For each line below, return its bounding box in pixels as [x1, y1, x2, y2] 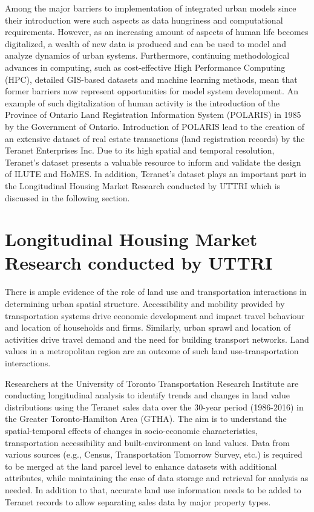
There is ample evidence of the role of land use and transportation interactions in [5, 285, 307, 298]
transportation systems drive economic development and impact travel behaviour [5, 309, 305, 322]
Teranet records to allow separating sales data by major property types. [5, 495, 271, 508]
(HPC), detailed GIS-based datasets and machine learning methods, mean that [5, 73, 298, 85]
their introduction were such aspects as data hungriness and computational [5, 13, 283, 26]
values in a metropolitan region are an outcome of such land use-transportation [5, 345, 299, 357]
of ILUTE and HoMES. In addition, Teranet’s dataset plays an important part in [5, 167, 307, 180]
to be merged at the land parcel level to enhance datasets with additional [5, 459, 277, 472]
